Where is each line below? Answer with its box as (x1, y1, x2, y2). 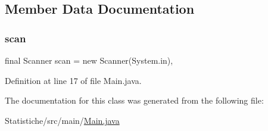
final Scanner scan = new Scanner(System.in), (5, 54, 173, 66)
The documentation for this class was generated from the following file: (5, 94, 264, 107)
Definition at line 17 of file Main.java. (5, 74, 142, 86)
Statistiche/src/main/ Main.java (5, 114, 120, 126)
